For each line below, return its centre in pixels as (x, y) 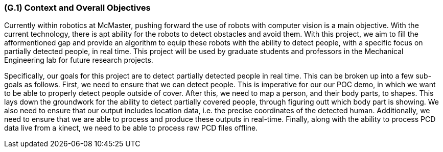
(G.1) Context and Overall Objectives (77, 8)
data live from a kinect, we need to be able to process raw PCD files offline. (131, 128)
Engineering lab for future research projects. (79, 60)
